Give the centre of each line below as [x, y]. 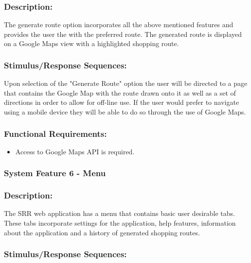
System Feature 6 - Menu [55, 173]
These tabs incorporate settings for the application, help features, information [120, 223]
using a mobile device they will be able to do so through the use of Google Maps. [125, 112]
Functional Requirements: [55, 133]
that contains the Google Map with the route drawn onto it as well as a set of [120, 92]
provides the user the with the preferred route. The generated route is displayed [123, 34]
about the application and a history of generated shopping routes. [102, 232]
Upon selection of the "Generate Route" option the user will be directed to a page [126, 83]
